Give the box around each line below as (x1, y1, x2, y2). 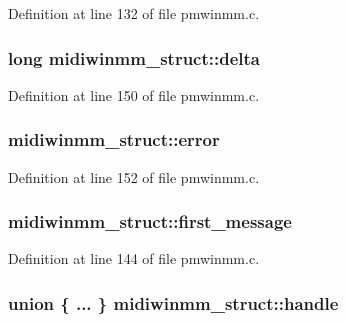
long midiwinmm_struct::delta (8, 45, 260, 70)
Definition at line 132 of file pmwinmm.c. (8, 3, 260, 23)
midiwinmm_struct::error (8, 127, 220, 152)
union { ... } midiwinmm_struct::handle (8, 290, 339, 315)
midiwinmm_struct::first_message (8, 209, 292, 234)
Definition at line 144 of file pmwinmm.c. (8, 248, 260, 269)
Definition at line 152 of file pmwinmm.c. (8, 166, 260, 187)
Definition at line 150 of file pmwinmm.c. (8, 84, 260, 105)
